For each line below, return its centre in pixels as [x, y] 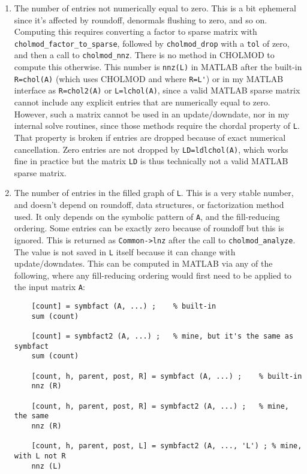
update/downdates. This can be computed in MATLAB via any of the [143, 263]
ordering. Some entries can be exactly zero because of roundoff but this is [149, 228]
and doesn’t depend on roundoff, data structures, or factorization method [149, 205]
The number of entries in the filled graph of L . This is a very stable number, [154, 193]
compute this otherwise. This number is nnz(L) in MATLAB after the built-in [158, 67]
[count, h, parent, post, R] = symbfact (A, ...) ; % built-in [167, 376]
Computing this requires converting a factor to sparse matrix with [136, 31]
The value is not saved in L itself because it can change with [125, 251]
